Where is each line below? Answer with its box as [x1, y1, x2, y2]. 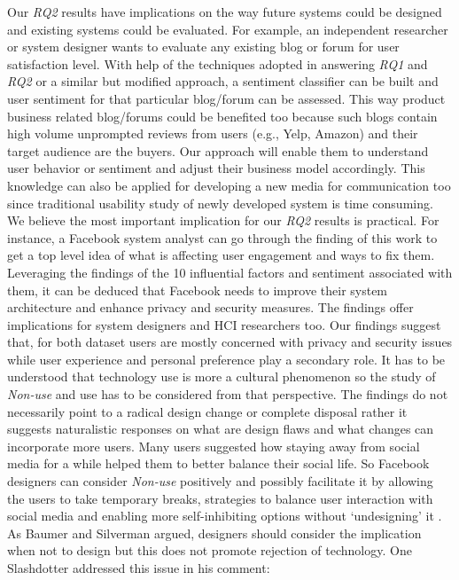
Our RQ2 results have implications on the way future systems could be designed [7, 3, 442, 20]
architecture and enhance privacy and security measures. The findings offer [7, 298, 414, 317]
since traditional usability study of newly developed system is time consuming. [7, 193, 433, 212]
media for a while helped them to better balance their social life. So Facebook [7, 454, 430, 473]
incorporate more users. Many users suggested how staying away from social [7, 436, 420, 455]
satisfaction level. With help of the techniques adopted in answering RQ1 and [7, 54, 428, 73]
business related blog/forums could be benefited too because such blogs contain [7, 106, 438, 125]
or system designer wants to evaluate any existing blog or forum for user [7, 37, 400, 56]
